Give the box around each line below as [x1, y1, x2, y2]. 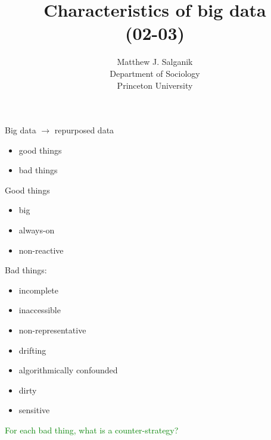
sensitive [18, 404, 50, 416]
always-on [18, 224, 55, 236]
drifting [18, 344, 46, 356]
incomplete [18, 283, 58, 296]
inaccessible [18, 304, 61, 316]
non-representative [18, 324, 86, 336]
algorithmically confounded [18, 364, 118, 376]
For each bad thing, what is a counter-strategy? [5, 424, 179, 436]
